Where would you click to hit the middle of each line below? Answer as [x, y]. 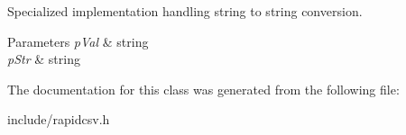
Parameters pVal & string [78, 41]
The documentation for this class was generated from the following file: [203, 89]
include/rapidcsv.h [59, 119]
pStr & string [44, 59]
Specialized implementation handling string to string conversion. [185, 11]
